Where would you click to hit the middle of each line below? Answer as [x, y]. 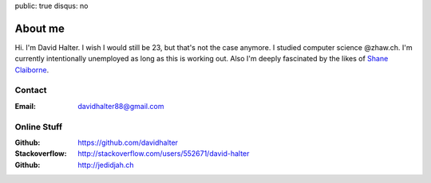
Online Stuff [39, 127]
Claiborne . [32, 70]
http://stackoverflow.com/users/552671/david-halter [164, 154]
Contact [31, 90]
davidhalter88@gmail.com [121, 106]
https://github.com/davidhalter [128, 142]
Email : [25, 106]
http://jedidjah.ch [106, 165]
